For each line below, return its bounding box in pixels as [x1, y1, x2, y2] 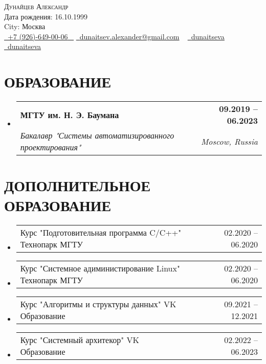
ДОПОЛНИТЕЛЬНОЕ [4, 175, 151, 196]
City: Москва [4, 21, 46, 32]
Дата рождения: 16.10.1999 [4, 11, 87, 21]
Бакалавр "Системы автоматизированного [20, 129, 174, 142]
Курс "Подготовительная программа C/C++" [20, 226, 182, 239]
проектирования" [20, 141, 81, 153]
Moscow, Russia [201, 135, 258, 147]
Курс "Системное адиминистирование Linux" [20, 262, 180, 275]
